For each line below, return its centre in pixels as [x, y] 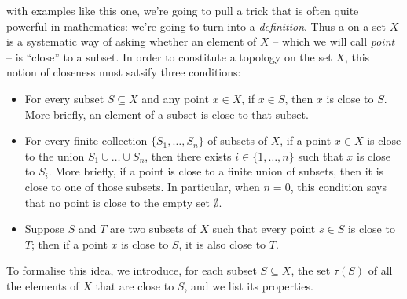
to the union [55, 155]
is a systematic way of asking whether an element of [132, 41]
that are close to [135, 285]
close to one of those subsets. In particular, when [142, 186]
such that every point [264, 229]
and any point [175, 98]
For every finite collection [86, 140]
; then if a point [69, 244]
